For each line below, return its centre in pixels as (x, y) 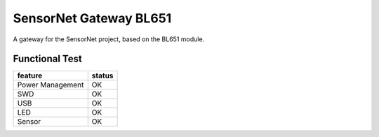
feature (30, 75)
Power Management (51, 85)
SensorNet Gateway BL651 (92, 18)
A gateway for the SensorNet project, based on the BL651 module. (109, 39)
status (102, 75)
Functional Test (47, 59)
